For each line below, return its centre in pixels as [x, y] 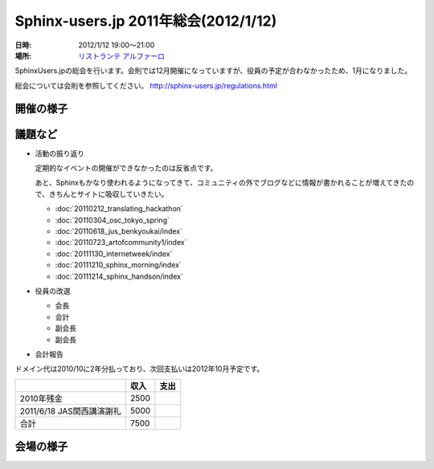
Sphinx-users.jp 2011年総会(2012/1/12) [146, 21]
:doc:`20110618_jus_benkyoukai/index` [119, 231]
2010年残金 [41, 398]
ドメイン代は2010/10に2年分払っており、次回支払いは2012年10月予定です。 [139, 369]
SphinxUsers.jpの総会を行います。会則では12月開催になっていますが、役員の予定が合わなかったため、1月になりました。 [213, 71]
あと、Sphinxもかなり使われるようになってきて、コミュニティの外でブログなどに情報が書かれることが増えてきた [221, 183]
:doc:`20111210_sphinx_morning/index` [119, 265]
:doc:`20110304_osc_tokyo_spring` [113, 220]
